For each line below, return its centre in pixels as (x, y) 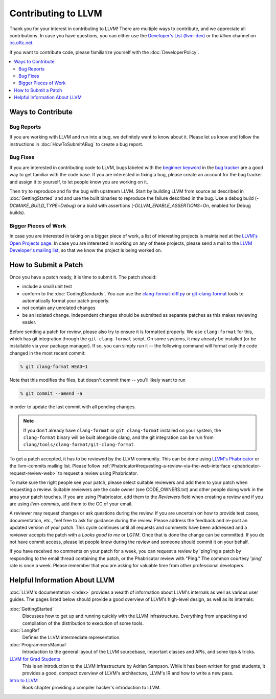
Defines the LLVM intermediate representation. (72, 637)
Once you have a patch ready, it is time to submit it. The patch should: (83, 277)
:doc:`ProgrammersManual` (38, 644)
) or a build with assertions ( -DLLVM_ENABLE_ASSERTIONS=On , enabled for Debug (163, 205)
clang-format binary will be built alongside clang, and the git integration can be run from (119, 437)
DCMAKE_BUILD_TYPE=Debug (42, 205)
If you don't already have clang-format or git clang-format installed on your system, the (122, 430)
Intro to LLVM (24, 680)
